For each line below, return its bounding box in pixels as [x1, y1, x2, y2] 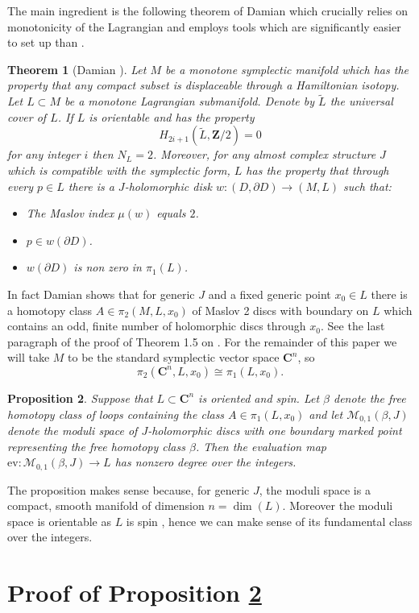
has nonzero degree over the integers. [114, 454, 297, 470]
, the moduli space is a [259, 481, 371, 498]
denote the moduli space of [7, 421, 138, 438]
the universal [330, 93, 393, 110]
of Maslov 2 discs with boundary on [192, 301, 369, 318]
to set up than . [7, 34, 85, 51]
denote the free [334, 389, 406, 406]
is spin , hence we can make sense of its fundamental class [126, 512, 413, 529]
